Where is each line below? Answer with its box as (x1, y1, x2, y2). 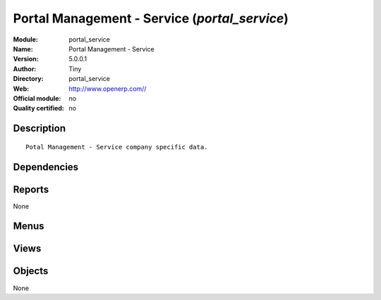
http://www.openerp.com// (68, 85, 147, 93)
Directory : (13, 75, 44, 83)
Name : (13, 44, 33, 53)
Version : (13, 55, 39, 63)
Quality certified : (13, 104, 65, 113)
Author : (13, 64, 37, 73)
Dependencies (13, 161, 79, 173)
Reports (13, 183, 49, 195)
